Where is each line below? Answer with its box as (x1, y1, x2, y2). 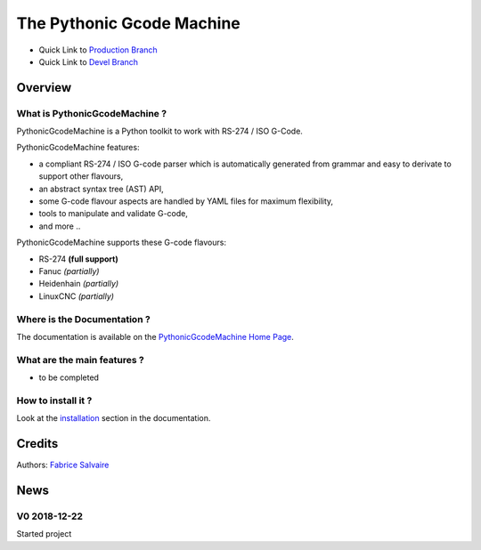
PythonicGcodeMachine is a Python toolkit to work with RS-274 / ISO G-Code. (16, 125, 303, 137)
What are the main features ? (16, 353, 144, 366)
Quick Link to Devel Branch (38, 56, 138, 67)
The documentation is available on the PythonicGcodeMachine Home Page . (16, 331, 294, 342)
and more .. (38, 221, 81, 231)
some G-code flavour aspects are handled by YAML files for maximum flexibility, (38, 196, 334, 206)
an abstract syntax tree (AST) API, (38, 183, 164, 194)
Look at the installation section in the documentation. (16, 413, 211, 424)
